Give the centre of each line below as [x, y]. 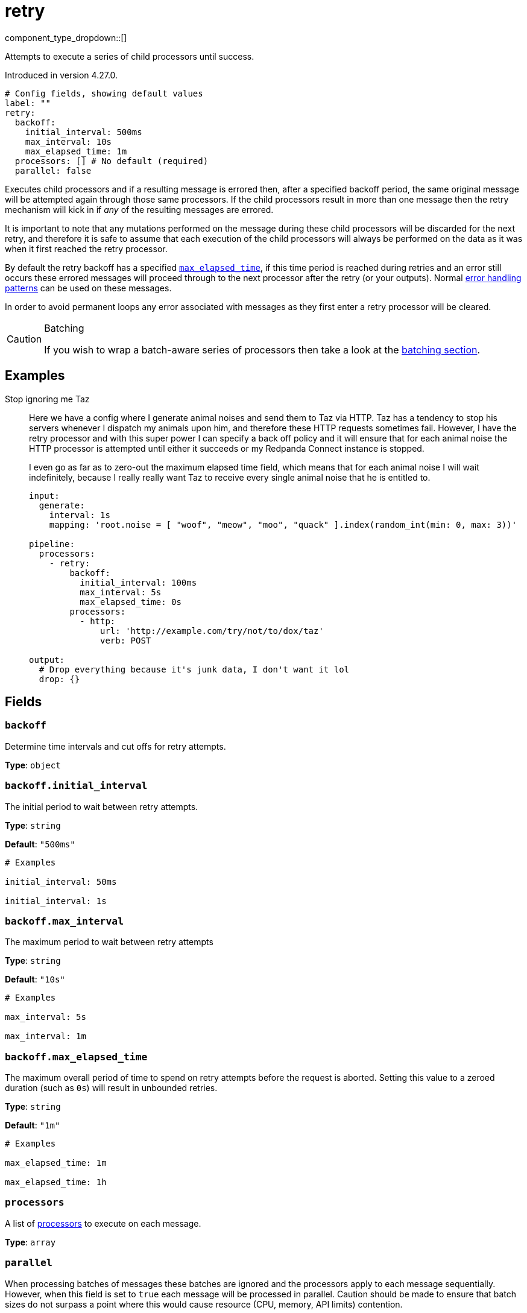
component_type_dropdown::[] [66, 37]
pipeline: [52, 544]
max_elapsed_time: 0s [131, 602]
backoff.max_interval [64, 921]
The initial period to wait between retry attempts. [102, 806]
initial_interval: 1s [56, 901]
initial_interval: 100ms [138, 582]
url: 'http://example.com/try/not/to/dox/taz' [212, 631]
